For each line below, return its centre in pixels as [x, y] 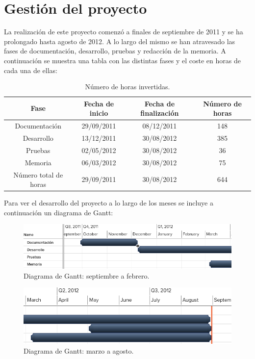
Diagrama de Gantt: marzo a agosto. [79, 350]
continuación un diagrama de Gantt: [59, 212]
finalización [160, 113]
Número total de [38, 174]
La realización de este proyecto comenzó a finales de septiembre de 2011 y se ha [124, 32]
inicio [99, 113]
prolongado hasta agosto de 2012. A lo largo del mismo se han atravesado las [120, 41]
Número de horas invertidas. [127, 87]
